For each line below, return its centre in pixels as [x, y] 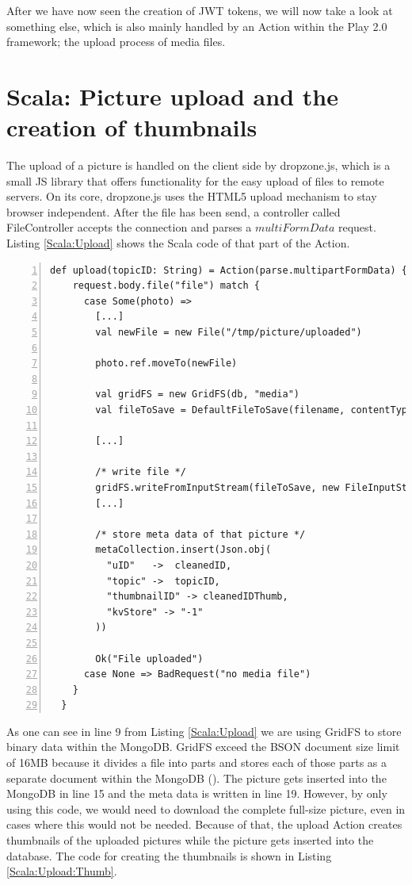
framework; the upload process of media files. [116, 42]
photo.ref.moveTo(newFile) [166, 364]
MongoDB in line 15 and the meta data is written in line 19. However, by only [197, 793]
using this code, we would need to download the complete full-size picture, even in [206, 808]
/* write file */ [141, 472]
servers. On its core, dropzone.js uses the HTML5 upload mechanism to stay [192, 196]
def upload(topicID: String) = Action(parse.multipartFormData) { [229, 270]
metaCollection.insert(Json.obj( [183, 550]
